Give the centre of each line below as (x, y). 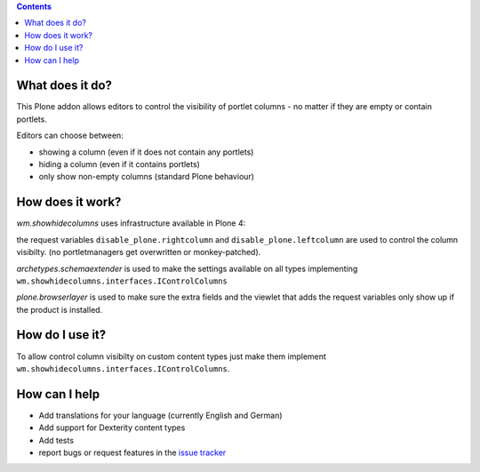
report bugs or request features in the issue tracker (132, 452)
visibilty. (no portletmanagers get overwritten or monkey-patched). (139, 252)
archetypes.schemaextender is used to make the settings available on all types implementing (187, 268)
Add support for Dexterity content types (112, 428)
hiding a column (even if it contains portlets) (119, 164)
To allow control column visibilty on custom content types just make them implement (171, 356)
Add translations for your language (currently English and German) (161, 415)
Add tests (56, 440)
